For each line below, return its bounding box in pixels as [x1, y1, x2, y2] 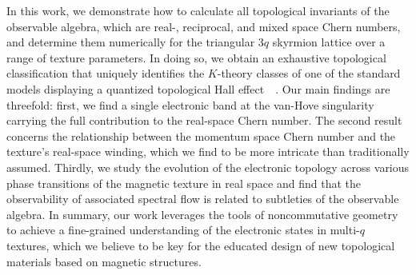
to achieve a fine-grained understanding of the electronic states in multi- [6, 221, 360, 238]
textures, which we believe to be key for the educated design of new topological [6, 237, 395, 253]
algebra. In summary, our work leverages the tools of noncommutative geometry [6, 205, 398, 222]
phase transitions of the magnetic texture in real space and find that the [6, 174, 361, 191]
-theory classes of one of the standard [217, 65, 401, 82]
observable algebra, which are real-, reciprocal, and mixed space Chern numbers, [6, 18, 401, 34]
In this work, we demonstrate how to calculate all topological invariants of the [6, 2, 390, 18]
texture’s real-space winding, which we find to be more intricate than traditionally [6, 143, 410, 160]
